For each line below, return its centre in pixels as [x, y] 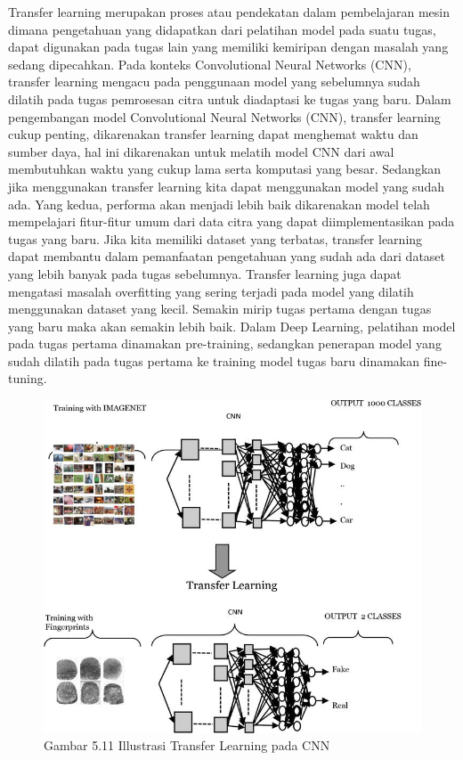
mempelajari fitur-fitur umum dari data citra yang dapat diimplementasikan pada [231, 221]
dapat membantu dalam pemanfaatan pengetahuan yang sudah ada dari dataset [227, 256]
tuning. [28, 378]
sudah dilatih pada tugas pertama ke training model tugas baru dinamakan [214, 360]
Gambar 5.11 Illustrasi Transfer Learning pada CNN [187, 745]
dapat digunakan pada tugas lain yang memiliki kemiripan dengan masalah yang [228, 47]
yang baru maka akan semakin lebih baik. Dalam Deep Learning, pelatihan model [232, 326]
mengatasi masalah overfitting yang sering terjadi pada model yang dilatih [211, 291]
